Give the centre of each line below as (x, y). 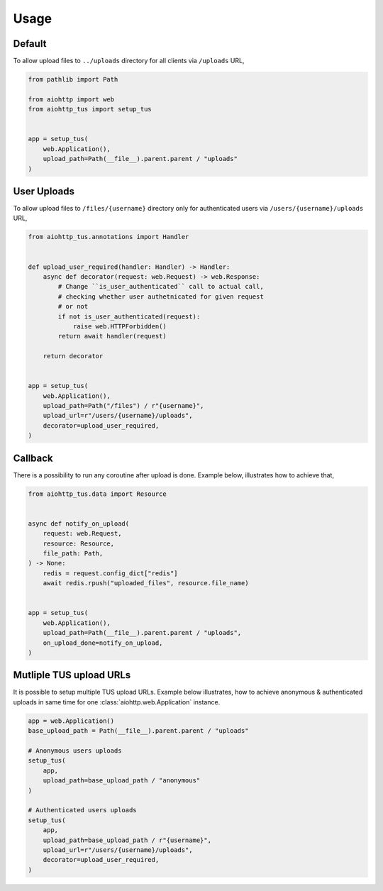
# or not (73, 306)
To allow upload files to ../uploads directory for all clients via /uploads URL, (129, 61)
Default (30, 44)
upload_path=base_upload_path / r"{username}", (127, 840)
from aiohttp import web (71, 99)
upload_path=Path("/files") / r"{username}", (123, 406)
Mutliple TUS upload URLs (72, 675)
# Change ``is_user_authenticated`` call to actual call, (161, 287)
